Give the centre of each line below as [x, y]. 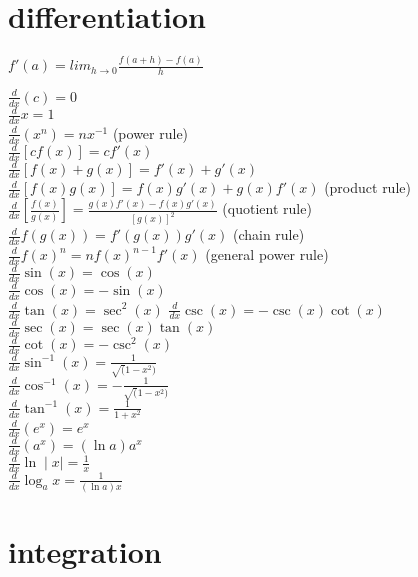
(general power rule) [267, 254]
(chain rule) [268, 234]
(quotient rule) [267, 208]
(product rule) [367, 187]
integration [85, 551]
